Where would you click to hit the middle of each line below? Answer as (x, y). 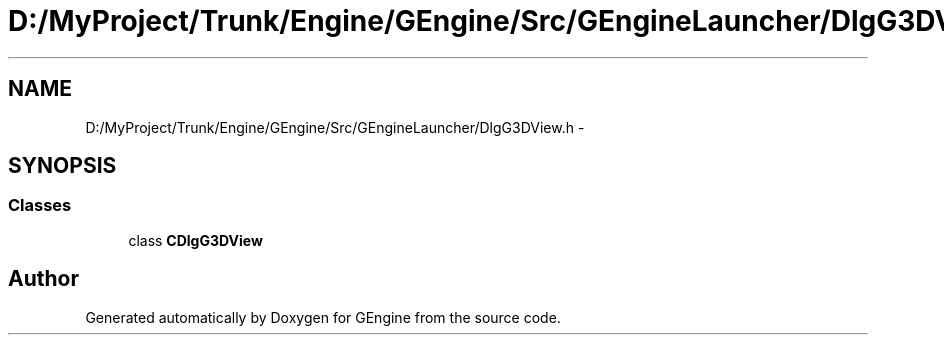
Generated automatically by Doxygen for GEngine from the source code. (323, 317)
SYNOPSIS (62, 166)
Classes (40, 205)
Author (43, 279)
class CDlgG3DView (195, 240)
